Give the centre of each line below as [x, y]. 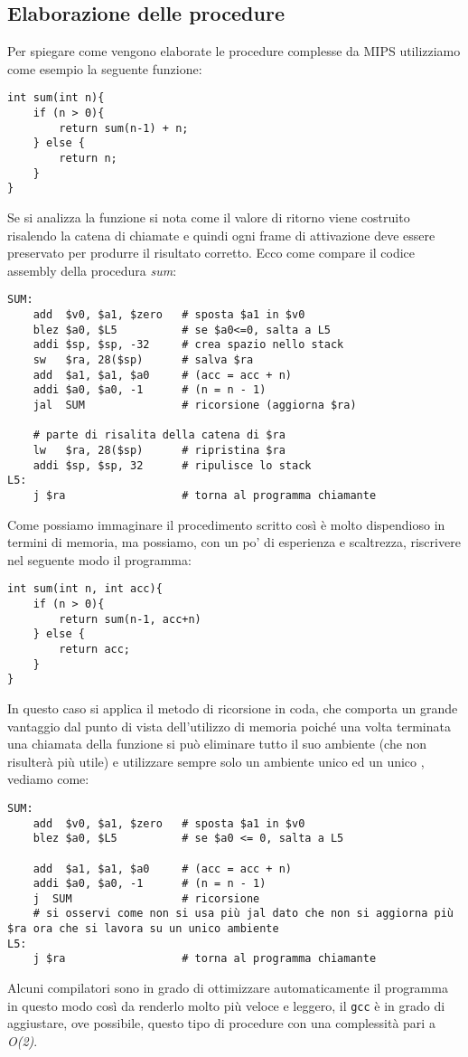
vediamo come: [48, 779]
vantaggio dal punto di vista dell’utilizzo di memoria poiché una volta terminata [229, 726]
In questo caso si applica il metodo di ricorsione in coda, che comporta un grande [233, 708]
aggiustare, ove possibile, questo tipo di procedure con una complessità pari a [221, 1023]
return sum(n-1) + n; [124, 128]
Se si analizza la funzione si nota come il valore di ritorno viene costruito [209, 217]
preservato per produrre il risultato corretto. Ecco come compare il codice [211, 253]
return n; [88, 159]
